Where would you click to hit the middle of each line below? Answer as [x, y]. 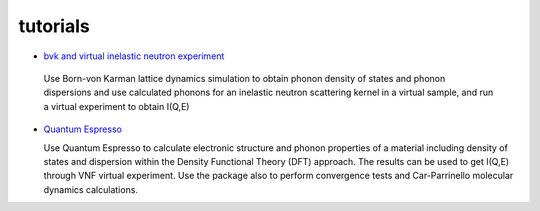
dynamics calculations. [91, 189]
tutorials [54, 26]
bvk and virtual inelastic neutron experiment [134, 56]
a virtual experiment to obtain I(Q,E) [116, 106]
